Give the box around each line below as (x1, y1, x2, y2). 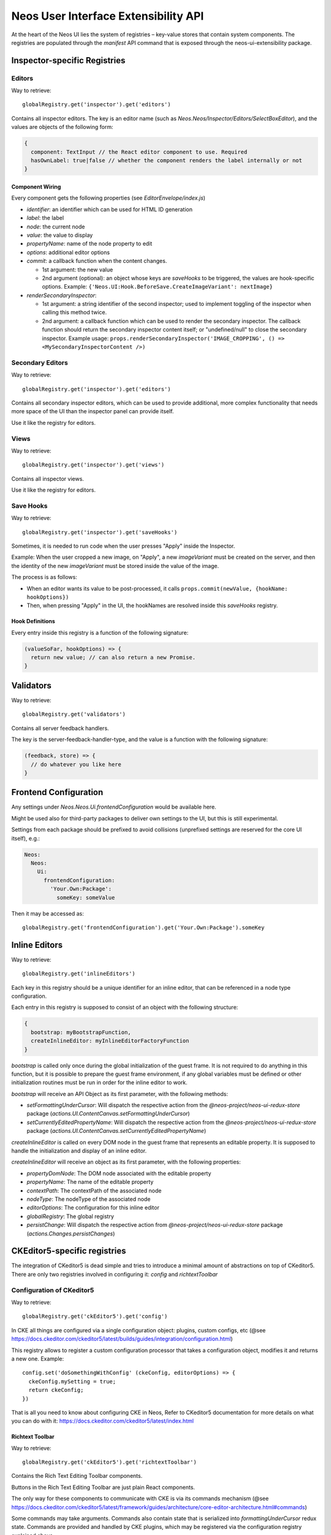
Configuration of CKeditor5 (11, 1286, 94, 1294)
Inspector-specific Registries (11, 55, 126, 66)
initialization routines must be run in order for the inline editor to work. (11, 1079, 188, 1086)
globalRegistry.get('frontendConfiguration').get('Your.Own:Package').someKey (22, 924, 265, 931)
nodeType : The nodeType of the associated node (26, 1195, 151, 1203)
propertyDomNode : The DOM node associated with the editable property (26, 1170, 211, 1177)
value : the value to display (26, 231, 93, 239)
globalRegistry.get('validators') (22, 711, 126, 718)
